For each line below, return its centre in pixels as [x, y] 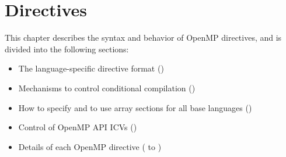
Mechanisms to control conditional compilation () [107, 88]
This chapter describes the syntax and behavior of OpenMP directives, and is [143, 38]
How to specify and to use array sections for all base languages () [135, 107]
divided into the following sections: [67, 49]
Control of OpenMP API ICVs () [78, 127]
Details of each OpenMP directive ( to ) [90, 146]
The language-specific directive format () [91, 68]
